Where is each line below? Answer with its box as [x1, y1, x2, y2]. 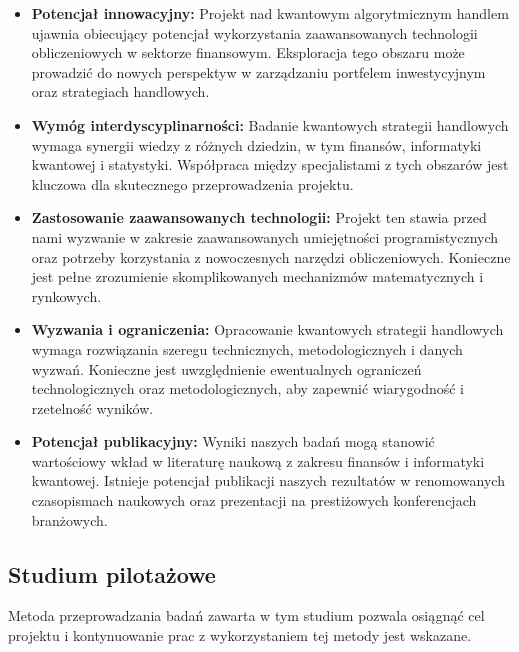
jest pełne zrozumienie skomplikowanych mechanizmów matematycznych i [31, 266, 484, 287]
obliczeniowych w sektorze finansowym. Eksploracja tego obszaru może [31, 42, 465, 63]
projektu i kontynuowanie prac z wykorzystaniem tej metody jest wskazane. [8, 625, 472, 646]
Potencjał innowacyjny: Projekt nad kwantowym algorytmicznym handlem [31, 3, 509, 23]
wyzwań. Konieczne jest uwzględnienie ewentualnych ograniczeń [31, 358, 422, 379]
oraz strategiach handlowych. [31, 81, 210, 102]
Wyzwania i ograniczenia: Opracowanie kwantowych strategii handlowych [31, 319, 504, 340]
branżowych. [31, 509, 108, 530]
